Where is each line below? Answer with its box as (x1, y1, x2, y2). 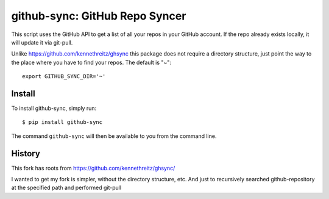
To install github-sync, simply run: (11, 104, 97, 112)
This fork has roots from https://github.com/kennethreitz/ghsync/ (11, 164, 175, 172)
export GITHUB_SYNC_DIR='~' (22, 73, 106, 80)
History (11, 148, 41, 159)
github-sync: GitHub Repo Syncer (11, 9, 186, 23)
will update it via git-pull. (11, 38, 73, 46)
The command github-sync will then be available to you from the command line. (11, 132, 217, 140)
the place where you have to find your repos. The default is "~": (11, 59, 172, 66)
